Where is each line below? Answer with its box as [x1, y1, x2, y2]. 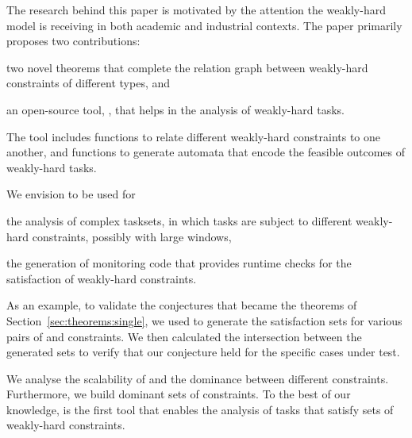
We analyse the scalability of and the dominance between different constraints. [6, 370, 389, 386]
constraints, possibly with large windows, [32, 228, 232, 244]
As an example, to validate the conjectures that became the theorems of [6, 297, 357, 313]
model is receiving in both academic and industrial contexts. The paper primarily [6, 17, 402, 33]
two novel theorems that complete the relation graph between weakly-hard [6, 59, 368, 75]
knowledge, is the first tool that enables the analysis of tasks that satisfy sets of [6, 401, 394, 417]
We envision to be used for [6, 186, 136, 202]
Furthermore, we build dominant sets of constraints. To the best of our [6, 386, 351, 402]
